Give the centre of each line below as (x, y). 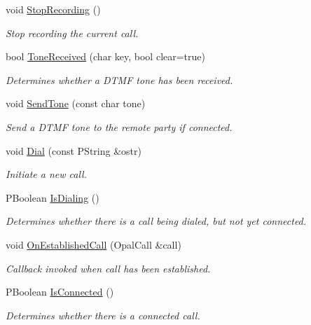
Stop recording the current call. (72, 33)
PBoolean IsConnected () (60, 292)
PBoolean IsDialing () (53, 197)
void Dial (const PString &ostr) (74, 150)
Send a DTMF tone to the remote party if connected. (119, 126)
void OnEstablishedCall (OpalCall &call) (94, 244)
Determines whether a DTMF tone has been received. (119, 79)
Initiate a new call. (46, 174)
